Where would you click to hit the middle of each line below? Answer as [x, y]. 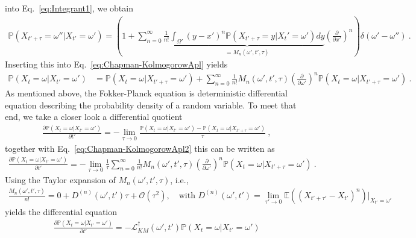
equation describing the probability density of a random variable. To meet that [151, 105]
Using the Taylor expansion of [60, 179]
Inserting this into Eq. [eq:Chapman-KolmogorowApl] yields [116, 64]
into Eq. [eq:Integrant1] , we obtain [69, 8]
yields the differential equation [61, 211]
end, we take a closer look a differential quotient [94, 117]
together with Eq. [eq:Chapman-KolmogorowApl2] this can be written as [140, 148]
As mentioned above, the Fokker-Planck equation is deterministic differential [146, 93]
